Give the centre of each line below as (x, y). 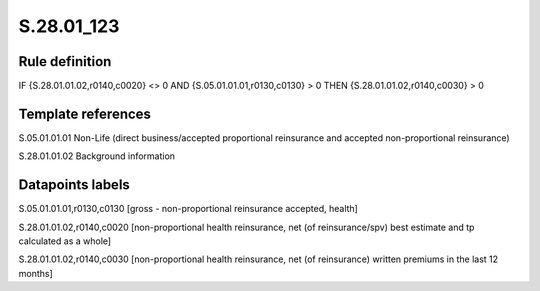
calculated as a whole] (65, 241)
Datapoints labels (74, 185)
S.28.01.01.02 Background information (96, 156)
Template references (85, 113)
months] (36, 273)
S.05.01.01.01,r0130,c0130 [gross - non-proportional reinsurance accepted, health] (188, 209)
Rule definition (65, 61)
